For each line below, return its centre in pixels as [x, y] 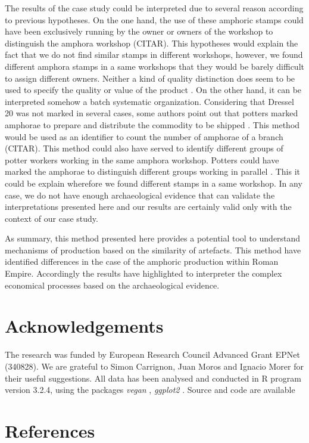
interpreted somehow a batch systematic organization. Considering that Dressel [149, 101]
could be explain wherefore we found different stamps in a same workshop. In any [154, 183]
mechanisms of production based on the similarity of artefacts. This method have [153, 250]
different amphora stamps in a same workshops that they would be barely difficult [154, 66]
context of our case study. [51, 218]
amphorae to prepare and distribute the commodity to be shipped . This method [152, 124]
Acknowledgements [84, 326]
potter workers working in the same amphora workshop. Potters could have [142, 159]
